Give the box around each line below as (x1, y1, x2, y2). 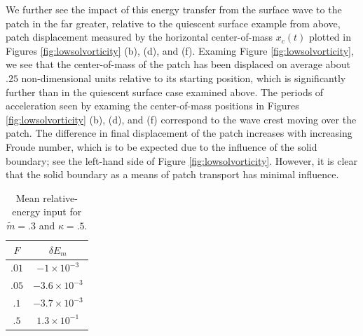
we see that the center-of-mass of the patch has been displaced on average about (6, 57, 350, 72)
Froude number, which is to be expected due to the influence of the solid (6, 139, 317, 154)
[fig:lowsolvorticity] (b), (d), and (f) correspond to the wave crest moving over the (6, 112, 357, 126)
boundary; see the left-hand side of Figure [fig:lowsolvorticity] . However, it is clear (6, 153, 357, 168)
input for (43, 204, 82, 219)
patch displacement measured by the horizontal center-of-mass (6, 29, 273, 44)
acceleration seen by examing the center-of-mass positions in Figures (6, 98, 299, 113)
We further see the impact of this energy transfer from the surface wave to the (6, 2, 342, 16)
